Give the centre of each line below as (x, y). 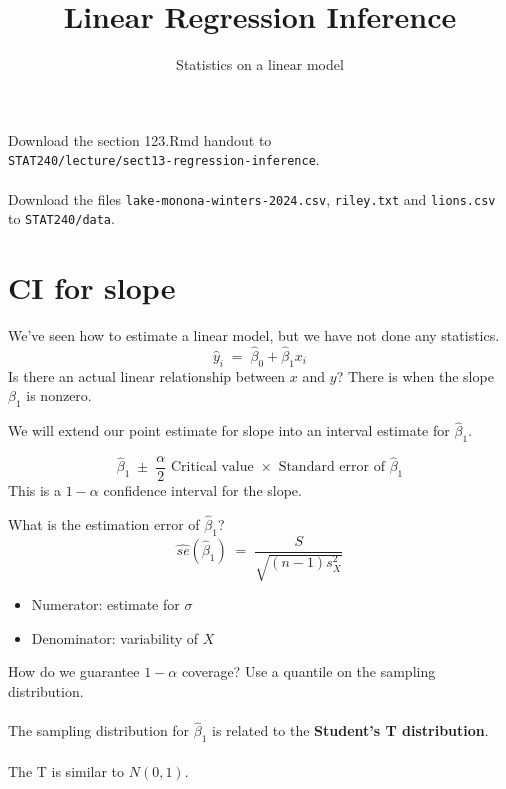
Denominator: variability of (115, 637)
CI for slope (92, 287)
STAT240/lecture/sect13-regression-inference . (164, 159)
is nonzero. (59, 395)
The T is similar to (66, 770)
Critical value (212, 467)
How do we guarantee (74, 671)
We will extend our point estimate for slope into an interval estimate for (229, 430)
